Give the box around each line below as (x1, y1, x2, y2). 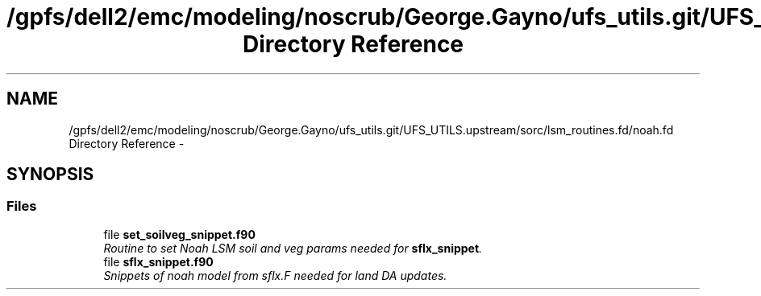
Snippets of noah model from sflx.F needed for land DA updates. (103, 268, 447, 282)
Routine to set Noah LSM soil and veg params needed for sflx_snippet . (103, 240, 483, 255)
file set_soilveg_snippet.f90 (103, 227, 256, 241)
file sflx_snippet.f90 (103, 254, 214, 269)
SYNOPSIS (6, 164, 94, 185)
